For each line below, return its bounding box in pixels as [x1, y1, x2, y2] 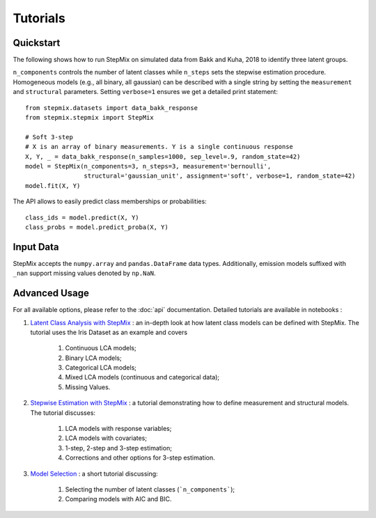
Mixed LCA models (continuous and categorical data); [65, 373, 219, 382]
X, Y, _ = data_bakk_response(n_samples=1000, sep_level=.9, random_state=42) [25, 152, 301, 160]
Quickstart [13, 37, 61, 49]
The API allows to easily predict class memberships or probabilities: [13, 197, 207, 205]
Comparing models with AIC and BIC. [65, 495, 172, 503]
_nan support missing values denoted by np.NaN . [13, 269, 156, 278]
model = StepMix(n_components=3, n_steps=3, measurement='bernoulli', [25, 162, 272, 170]
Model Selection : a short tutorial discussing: [30, 469, 158, 478]
